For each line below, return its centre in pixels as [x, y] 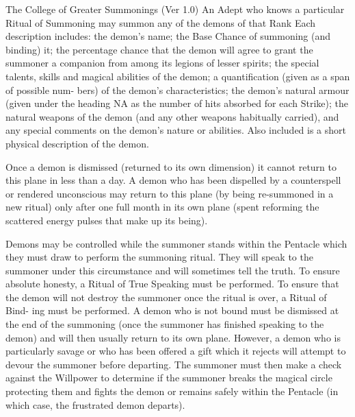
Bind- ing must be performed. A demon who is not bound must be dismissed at [172, 310]
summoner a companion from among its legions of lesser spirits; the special [162, 63]
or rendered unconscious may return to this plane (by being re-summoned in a [170, 193]
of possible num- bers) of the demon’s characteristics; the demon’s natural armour [177, 90]
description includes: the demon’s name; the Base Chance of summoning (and [168, 36]
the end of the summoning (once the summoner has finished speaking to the [165, 324]
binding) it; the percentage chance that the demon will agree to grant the [159, 49]
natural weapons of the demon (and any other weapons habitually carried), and [172, 116]
